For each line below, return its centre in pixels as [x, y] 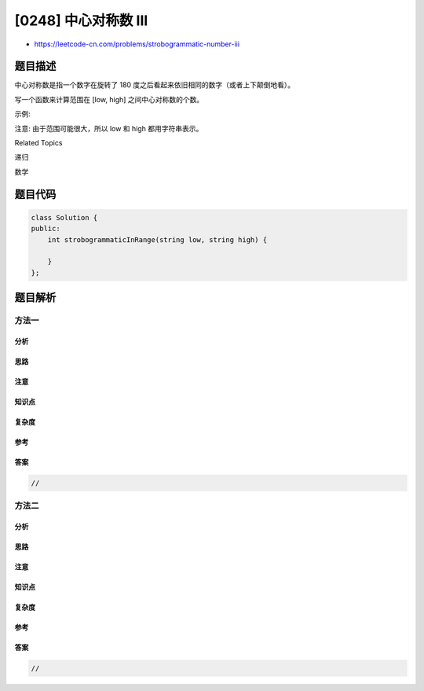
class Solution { [64, 217]
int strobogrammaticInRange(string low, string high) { [157, 239]
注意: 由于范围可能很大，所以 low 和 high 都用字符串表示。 [109, 128]
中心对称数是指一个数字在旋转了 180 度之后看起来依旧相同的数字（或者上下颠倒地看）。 [155, 85]
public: [46, 229]
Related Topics [38, 143]
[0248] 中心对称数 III [81, 20]
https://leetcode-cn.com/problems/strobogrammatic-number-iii [137, 44]
